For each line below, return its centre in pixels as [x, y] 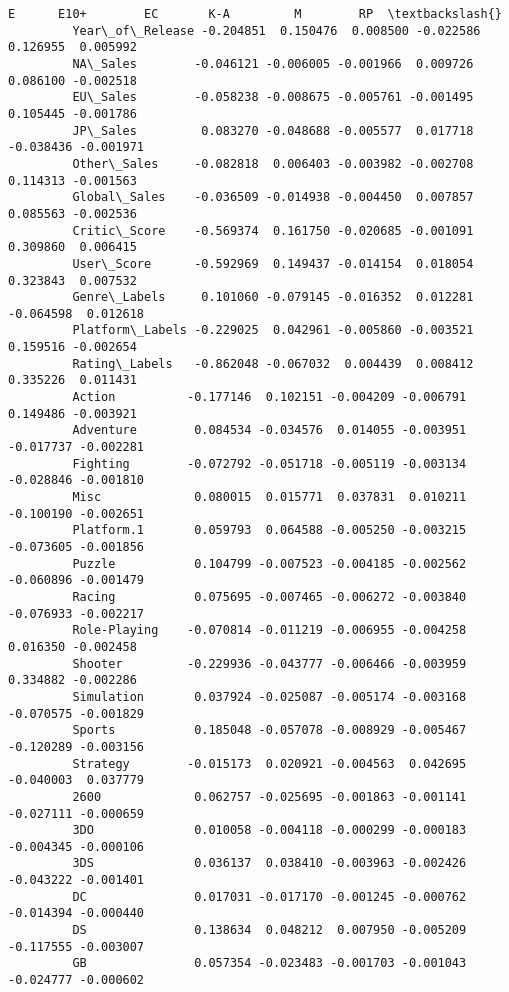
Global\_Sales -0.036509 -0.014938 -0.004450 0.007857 [273, 197]
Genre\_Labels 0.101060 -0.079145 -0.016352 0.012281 [273, 297]
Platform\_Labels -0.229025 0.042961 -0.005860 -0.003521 [273, 330]
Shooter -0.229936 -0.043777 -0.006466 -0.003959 [269, 663]
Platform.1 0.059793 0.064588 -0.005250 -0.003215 [269, 530]
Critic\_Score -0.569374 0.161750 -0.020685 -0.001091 [273, 230]
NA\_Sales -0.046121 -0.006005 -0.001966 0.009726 [273, 63]
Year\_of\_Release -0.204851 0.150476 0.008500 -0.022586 [276, 30]
